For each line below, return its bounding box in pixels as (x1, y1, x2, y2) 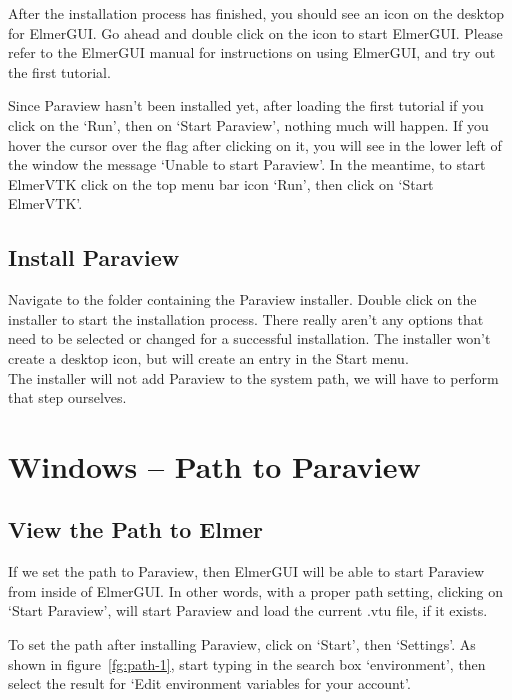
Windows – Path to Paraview (8, 445, 421, 486)
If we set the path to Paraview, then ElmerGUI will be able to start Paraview (8, 561, 485, 582)
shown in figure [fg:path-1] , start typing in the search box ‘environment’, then (8, 653, 486, 674)
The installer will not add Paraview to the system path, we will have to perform (8, 367, 499, 388)
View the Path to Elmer (8, 514, 264, 545)
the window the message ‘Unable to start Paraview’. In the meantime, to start (8, 154, 486, 175)
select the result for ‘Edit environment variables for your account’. (8, 673, 411, 694)
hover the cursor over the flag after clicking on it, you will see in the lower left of (8, 134, 502, 155)
